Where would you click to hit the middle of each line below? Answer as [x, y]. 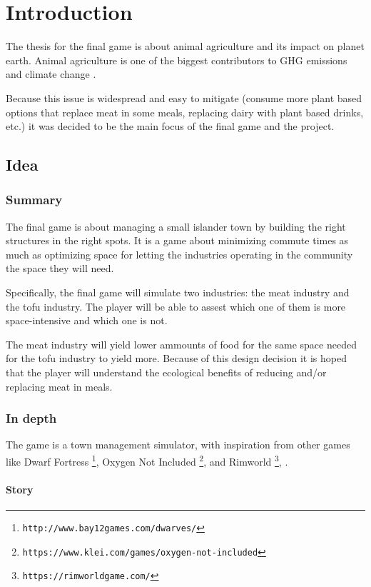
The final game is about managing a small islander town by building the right [176, 226]
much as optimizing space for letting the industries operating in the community [179, 254]
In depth [31, 418]
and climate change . [51, 74]
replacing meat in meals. [59, 386]
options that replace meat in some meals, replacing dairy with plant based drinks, [185, 112]
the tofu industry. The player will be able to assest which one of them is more [176, 306]
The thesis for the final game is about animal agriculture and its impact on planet [185, 46]
